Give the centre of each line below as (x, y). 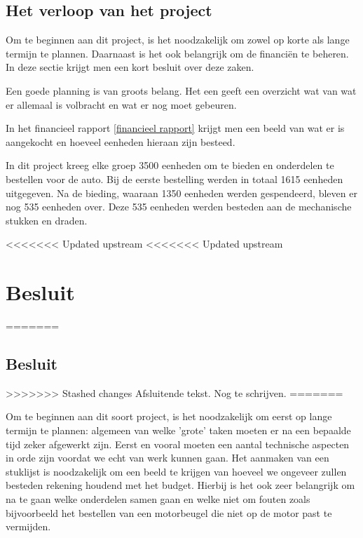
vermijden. (28, 526)
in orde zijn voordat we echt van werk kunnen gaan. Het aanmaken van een (167, 458)
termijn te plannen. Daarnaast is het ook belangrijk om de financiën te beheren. (177, 53)
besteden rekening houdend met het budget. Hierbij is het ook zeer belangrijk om (180, 485)
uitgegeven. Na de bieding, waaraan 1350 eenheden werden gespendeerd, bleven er (181, 193)
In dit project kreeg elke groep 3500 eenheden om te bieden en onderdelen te (170, 165)
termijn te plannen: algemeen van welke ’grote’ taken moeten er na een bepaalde (178, 430)
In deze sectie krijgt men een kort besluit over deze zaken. (130, 67)
